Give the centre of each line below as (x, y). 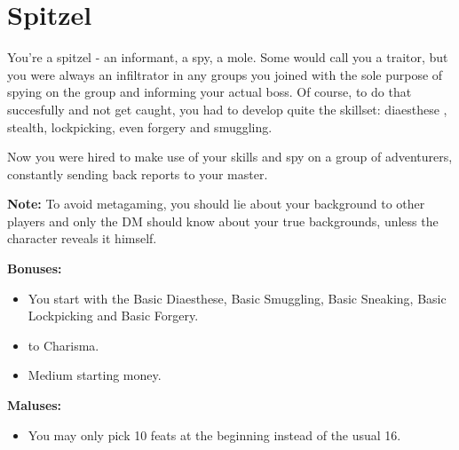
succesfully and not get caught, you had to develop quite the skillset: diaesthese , (227, 109)
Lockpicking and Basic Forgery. (113, 316)
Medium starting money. (95, 375)
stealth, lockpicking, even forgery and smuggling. (140, 126)
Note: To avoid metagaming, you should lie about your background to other (216, 204)
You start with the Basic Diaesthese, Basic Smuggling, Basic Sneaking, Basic (237, 298)
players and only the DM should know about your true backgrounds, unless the (223, 221)
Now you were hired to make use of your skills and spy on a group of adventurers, (230, 157)
